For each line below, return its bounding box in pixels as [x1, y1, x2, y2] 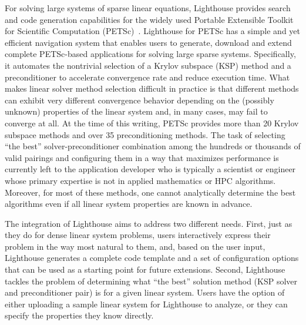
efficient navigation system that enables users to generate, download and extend [5, 36, 292, 48]
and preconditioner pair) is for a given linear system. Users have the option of [5, 286, 285, 299]
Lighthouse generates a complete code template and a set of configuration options [5, 252, 299, 264]
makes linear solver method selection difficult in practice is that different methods [5, 82, 299, 95]
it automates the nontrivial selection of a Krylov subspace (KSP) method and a [5, 59, 291, 71]
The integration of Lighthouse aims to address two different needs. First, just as [5, 217, 292, 229]
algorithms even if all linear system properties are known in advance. [5, 197, 253, 210]
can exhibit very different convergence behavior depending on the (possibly [5, 93, 274, 106]
